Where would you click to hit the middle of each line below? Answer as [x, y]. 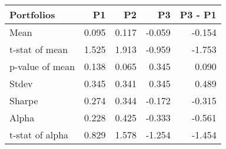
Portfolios [32, 14]
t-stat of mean [39, 49]
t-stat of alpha [39, 135]
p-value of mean [42, 66]
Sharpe [24, 100]
